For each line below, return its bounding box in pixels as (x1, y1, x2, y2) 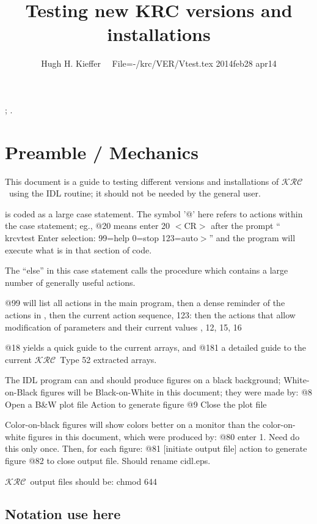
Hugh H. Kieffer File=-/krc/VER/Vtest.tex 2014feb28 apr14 (41, 57, 277, 70)
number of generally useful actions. (5, 275, 136, 288)
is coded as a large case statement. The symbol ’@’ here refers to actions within (5, 207, 303, 220)
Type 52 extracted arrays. (60, 353, 157, 365)
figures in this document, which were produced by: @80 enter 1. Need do (28, 430, 300, 443)
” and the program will (209, 231, 296, 244)
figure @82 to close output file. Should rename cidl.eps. (5, 454, 211, 466)
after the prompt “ (211, 219, 280, 232)
